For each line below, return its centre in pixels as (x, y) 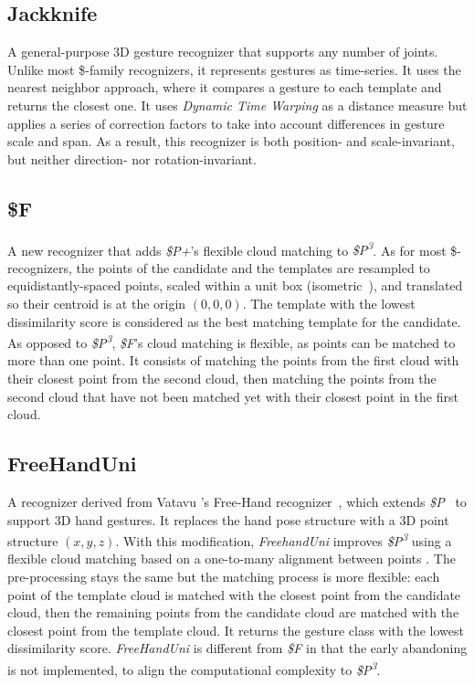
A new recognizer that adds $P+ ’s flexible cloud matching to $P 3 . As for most (227, 248)
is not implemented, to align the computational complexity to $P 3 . (194, 668)
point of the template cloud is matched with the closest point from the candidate (234, 594)
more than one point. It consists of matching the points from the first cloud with (233, 360)
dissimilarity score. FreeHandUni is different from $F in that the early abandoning (237, 648)
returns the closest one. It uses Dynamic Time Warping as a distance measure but (237, 105)
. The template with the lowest (329, 303)
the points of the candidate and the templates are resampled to (253, 267)
